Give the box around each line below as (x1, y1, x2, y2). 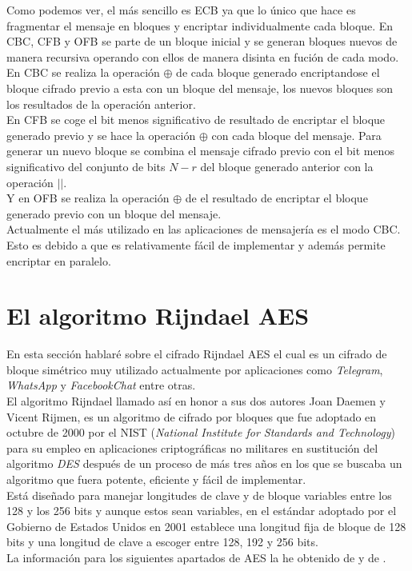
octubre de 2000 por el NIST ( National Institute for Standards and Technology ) (6, 424, 395, 441)
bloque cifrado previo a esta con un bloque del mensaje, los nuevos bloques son (6, 79, 394, 96)
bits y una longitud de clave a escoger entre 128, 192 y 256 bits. (6, 533, 318, 550)
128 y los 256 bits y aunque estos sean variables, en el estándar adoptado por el (6, 502, 397, 519)
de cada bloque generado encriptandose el (176, 64, 380, 81)
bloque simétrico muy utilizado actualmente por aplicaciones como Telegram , (6, 361, 383, 377)
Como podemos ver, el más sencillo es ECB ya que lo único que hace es (6, 2, 356, 18)
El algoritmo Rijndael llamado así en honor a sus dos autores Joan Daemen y (6, 393, 386, 409)
